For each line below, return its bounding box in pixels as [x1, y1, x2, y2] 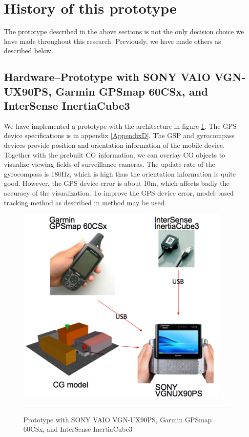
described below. [4, 45, 53, 56]
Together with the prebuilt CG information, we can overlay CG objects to [4, 149, 226, 159]
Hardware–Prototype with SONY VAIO [4, 69, 211, 84]
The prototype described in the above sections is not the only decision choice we [4, 26, 244, 37]
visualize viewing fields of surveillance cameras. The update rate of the [4, 159, 215, 169]
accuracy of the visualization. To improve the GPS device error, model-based [4, 188, 234, 198]
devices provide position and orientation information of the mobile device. [4, 140, 225, 150]
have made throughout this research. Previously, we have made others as [4, 36, 221, 46]
